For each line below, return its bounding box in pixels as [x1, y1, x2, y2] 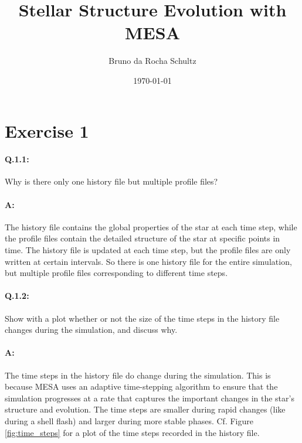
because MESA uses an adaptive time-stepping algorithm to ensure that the [5, 380, 278, 393]
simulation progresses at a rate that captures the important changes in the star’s [5, 391, 294, 404]
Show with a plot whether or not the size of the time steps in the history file [5, 312, 280, 324]
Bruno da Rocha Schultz [108, 54, 196, 67]
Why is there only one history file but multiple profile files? [5, 175, 218, 188]
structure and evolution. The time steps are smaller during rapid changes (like [5, 403, 286, 415]
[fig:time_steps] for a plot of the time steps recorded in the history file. [5, 426, 260, 438]
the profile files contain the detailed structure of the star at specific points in [5, 232, 280, 244]
